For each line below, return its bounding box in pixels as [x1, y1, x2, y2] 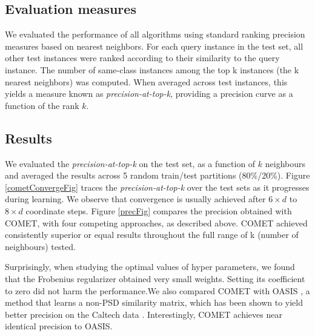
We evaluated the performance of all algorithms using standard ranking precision [5, 28, 305, 41]
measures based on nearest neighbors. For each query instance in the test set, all [5, 39, 303, 52]
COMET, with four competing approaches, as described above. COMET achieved [5, 216, 308, 229]
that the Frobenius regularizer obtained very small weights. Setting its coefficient [5, 272, 305, 285]
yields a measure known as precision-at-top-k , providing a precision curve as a [5, 87, 293, 100]
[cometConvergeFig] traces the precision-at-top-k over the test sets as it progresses [5, 180, 310, 193]
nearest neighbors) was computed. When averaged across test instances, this [5, 75, 288, 88]
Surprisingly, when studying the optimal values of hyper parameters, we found [5, 260, 295, 273]
